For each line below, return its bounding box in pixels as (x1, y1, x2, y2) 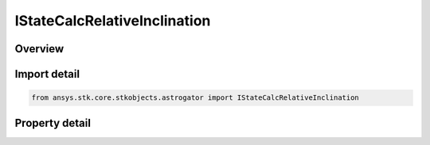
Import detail (14, 67, 80, 81)
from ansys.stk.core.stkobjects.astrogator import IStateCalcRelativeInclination (31, 93, 360, 102)
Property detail (14, 116, 92, 130)
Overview (14, 42, 64, 55)
